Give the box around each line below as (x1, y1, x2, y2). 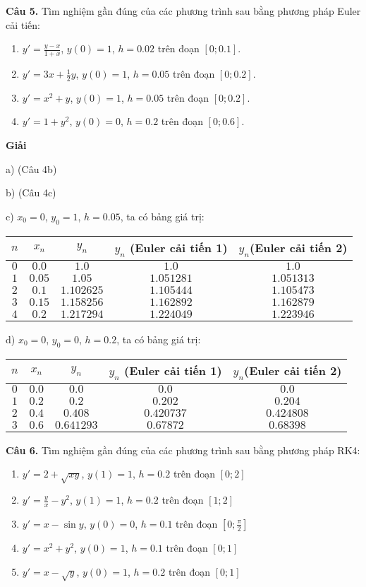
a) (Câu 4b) (6, 161, 57, 176)
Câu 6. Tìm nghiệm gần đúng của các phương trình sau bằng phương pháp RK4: (6, 442, 360, 457)
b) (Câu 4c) (6, 185, 56, 200)
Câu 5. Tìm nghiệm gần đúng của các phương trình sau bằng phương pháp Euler (6, 4, 361, 18)
